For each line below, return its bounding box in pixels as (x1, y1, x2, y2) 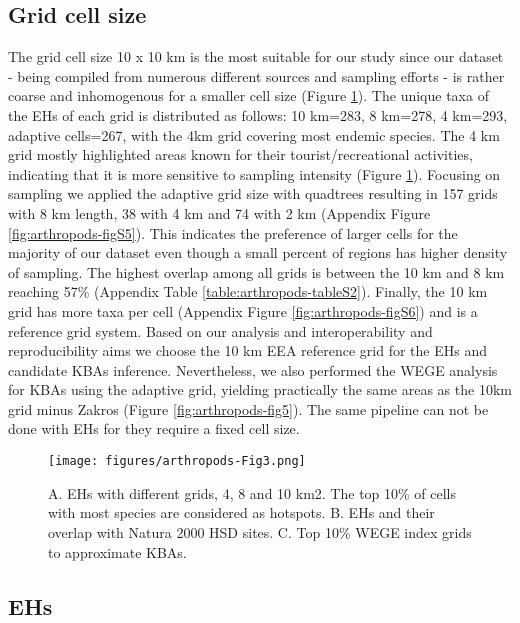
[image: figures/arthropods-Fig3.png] (48, 454, 306, 469)
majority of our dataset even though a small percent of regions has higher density (8, 242, 508, 263)
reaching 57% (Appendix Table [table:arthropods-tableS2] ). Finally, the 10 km (8, 281, 488, 302)
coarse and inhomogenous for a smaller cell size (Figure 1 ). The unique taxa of (8, 85, 489, 106)
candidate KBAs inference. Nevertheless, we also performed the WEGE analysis (8, 359, 498, 380)
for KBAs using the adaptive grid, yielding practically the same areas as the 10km (8, 379, 512, 400)
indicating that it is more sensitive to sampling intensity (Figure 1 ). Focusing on (8, 163, 501, 184)
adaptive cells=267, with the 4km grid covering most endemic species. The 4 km (8, 124, 500, 145)
